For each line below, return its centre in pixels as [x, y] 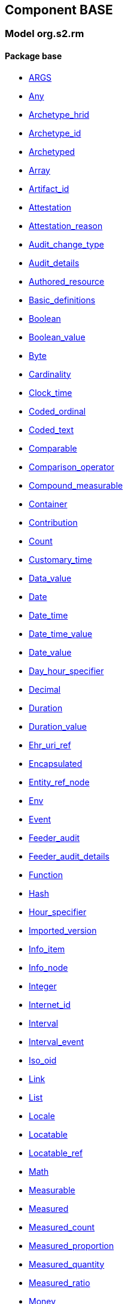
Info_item [47, 949]
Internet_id [50, 1004]
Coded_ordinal [57, 411]
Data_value [50, 578]
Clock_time [51, 392]
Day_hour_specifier [66, 671]
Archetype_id [55, 133]
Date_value [50, 652]
